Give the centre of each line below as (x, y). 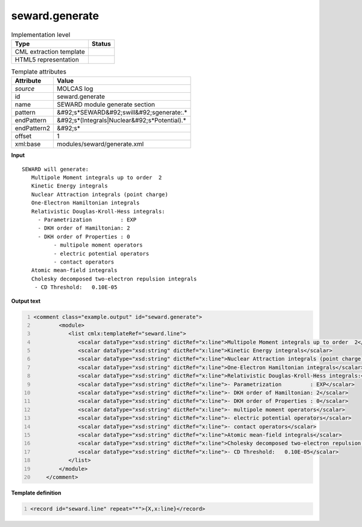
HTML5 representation (47, 59)
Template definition (36, 493)
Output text (26, 301)
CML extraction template (50, 51)
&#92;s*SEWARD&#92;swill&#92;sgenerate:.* (122, 113)
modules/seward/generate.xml (100, 144)
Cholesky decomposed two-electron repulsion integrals (114, 279)
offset (23, 136)
